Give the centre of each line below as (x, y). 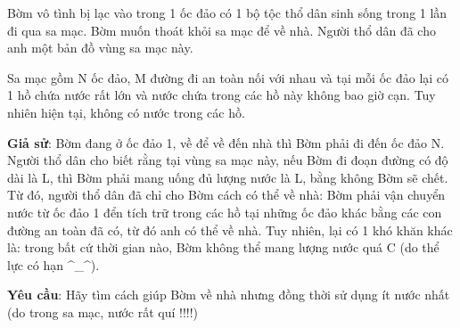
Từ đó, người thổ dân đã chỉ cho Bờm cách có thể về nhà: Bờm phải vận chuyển (226, 195)
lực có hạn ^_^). (53, 264)
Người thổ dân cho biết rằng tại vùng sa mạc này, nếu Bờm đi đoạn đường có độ (228, 160)
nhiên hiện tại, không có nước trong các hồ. (126, 112)
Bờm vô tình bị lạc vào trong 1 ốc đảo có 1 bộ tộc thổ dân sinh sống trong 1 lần (227, 12)
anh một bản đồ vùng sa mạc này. (100, 48)
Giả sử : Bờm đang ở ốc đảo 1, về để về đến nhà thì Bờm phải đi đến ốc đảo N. (226, 142)
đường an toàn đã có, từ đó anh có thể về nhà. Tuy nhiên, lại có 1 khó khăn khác (230, 230)
